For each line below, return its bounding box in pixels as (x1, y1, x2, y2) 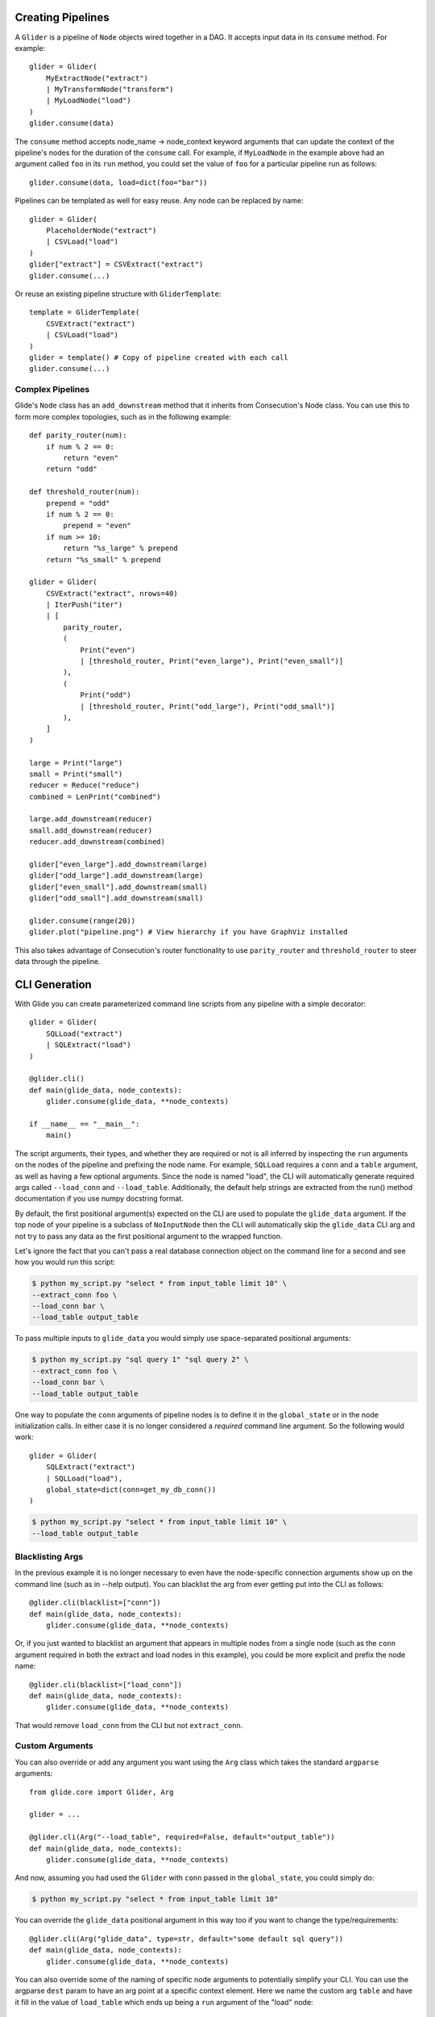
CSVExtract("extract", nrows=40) (45, 589, 179, 598)
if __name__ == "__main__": (29, 1119, 140, 1129)
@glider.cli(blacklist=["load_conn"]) (29, 1680, 183, 1689)
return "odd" (45, 465, 97, 474)
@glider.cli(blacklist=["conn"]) (29, 1598, 161, 1607)
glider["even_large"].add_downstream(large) (29, 860, 209, 869)
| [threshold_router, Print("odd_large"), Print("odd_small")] (80, 702, 335, 711)
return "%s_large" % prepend (63, 544, 179, 553)
